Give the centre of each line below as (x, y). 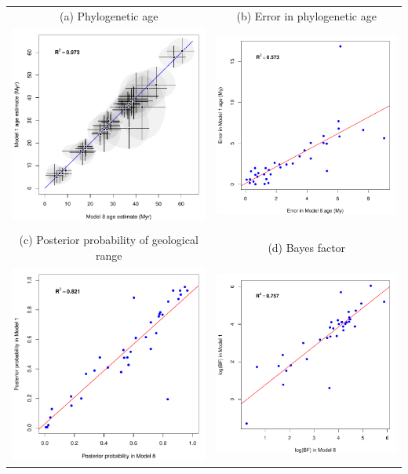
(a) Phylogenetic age (109, 15)
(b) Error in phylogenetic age (306, 15)
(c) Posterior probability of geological (109, 240)
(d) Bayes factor (307, 248)
